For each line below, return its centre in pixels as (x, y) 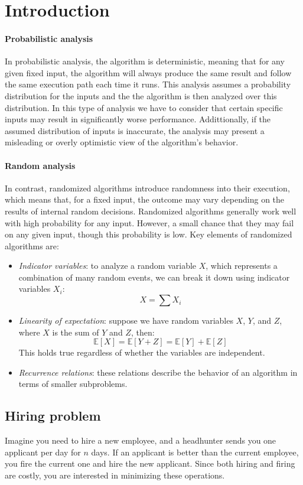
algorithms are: (32, 245)
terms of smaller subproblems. (73, 384)
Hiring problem (53, 416)
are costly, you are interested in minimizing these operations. (115, 475)
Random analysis (40, 165)
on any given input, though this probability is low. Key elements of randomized (149, 234)
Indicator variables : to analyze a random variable (107, 266)
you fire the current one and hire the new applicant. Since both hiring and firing (150, 463)
